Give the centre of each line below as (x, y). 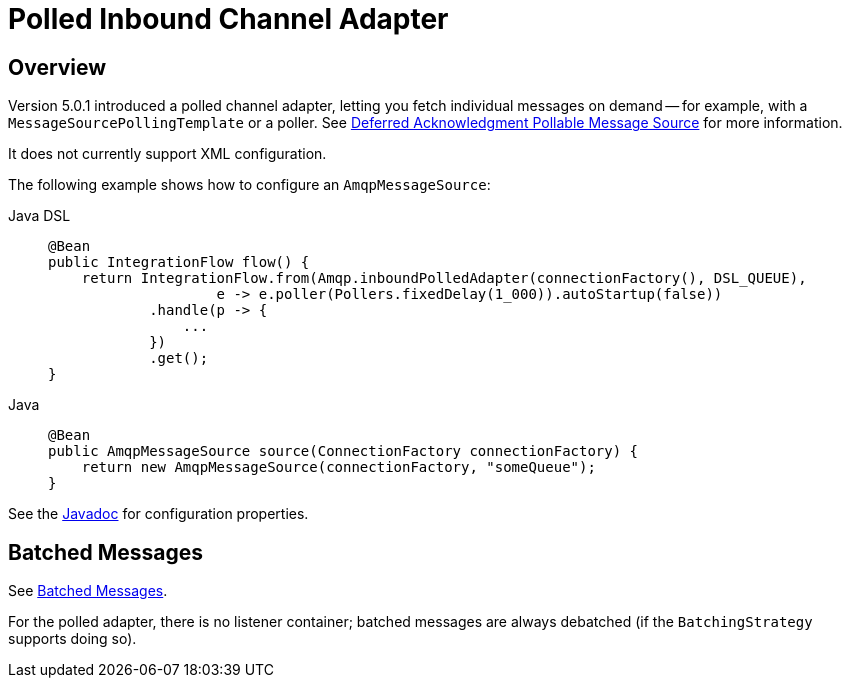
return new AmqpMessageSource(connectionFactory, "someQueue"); (338, 467)
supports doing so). (72, 639)
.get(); (179, 358)
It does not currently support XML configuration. (167, 154)
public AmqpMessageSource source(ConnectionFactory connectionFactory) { (343, 451)
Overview (57, 67)
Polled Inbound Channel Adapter (228, 19)
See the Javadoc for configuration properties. (158, 514)
